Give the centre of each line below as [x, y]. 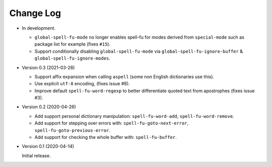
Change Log [35, 13]
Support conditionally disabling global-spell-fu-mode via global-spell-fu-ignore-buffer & [139, 51]
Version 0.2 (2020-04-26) [49, 107]
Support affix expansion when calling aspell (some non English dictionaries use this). [124, 76]
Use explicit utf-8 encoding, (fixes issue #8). [82, 84]
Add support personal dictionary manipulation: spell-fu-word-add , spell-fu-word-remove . [134, 116]
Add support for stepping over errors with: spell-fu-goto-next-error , [112, 123]
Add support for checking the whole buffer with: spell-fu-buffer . [106, 137]
